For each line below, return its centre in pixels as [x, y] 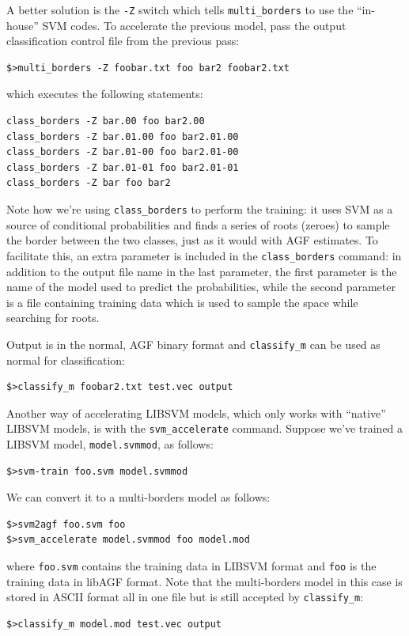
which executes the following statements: [105, 94]
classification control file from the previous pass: [123, 41]
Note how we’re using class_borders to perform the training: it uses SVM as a [200, 209]
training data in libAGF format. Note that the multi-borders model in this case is [204, 581]
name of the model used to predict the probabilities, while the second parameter [201, 287]
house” [23, 25]
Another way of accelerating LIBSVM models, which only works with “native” [196, 413]
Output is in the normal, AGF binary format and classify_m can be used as [193, 344]
